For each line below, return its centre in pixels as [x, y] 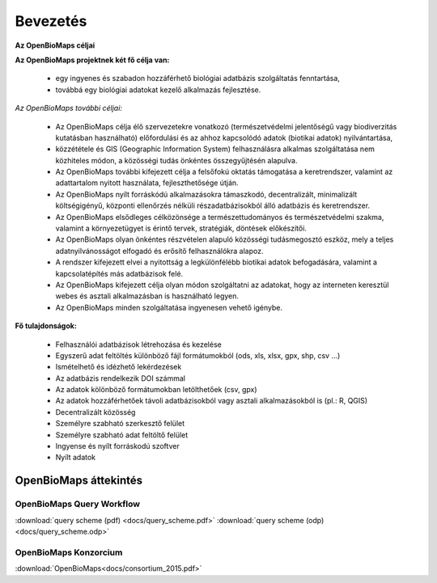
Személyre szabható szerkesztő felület [120, 424]
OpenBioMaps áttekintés [79, 481]
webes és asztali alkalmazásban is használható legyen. [147, 296]
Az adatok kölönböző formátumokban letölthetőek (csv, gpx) [157, 390]
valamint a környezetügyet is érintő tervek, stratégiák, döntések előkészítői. [181, 228]
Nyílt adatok [76, 458]
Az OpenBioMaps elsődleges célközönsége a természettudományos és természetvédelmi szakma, [220, 217]
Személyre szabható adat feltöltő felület [122, 435]
